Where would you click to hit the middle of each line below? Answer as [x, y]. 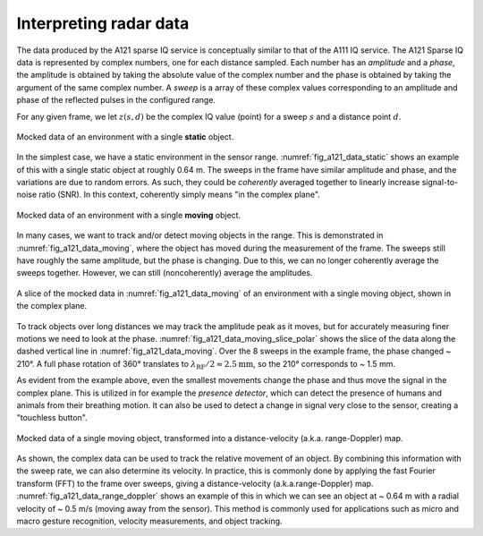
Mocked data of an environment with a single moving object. [129, 215]
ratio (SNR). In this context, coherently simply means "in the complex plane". [180, 195]
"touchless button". [52, 418]
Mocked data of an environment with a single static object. [125, 136]
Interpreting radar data [103, 23]
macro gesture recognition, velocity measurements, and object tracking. [149, 521]
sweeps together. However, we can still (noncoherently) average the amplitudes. [165, 273]
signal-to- [440, 183]
